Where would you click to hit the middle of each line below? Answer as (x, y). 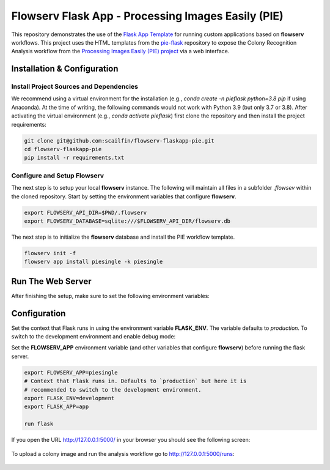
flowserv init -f (50, 253)
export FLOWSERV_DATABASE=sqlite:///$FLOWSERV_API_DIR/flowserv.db (127, 221)
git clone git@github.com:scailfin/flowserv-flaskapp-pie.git (119, 140)
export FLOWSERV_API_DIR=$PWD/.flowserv (85, 212)
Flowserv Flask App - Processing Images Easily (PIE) (147, 16)
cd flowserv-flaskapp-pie (63, 149)
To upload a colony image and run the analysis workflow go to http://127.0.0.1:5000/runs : (123, 453)
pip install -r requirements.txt (74, 158)
